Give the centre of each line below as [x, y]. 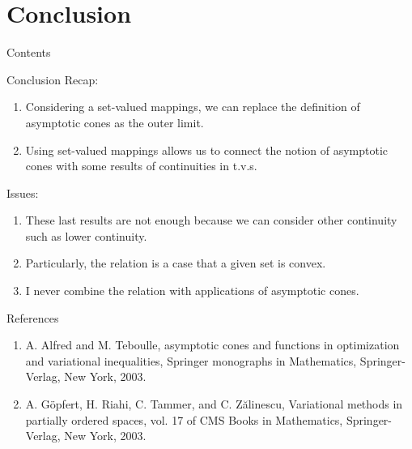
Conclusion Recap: [53, 79]
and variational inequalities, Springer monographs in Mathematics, [191, 360]
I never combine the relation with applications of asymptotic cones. [192, 291]
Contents [29, 52]
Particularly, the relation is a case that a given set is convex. [176, 263]
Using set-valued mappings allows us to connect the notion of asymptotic [207, 150]
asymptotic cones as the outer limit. [115, 122]
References [33, 317]
